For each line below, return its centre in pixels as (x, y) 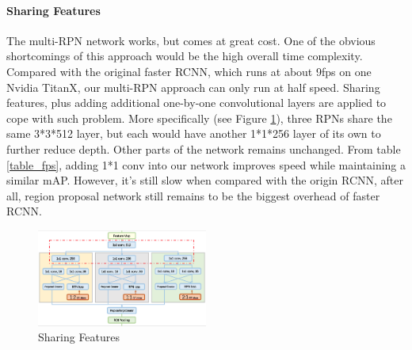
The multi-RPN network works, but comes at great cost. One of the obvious (191, 40)
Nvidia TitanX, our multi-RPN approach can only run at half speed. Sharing (193, 87)
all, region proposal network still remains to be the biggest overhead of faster (193, 195)
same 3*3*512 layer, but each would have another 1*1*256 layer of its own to (194, 133)
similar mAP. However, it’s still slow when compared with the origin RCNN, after (205, 180)
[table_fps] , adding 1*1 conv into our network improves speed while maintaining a (206, 164)
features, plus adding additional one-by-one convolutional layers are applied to (196, 103)
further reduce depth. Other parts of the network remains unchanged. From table (204, 148)
